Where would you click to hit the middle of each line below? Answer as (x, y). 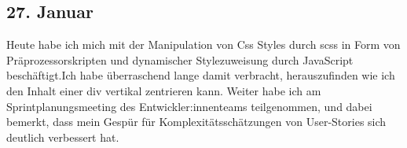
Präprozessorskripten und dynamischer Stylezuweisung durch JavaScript (180, 59)
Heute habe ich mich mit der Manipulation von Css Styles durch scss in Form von (203, 44)
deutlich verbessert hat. (63, 137)
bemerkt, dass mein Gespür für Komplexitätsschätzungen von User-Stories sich (196, 122)
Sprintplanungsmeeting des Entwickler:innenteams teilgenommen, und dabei (189, 106)
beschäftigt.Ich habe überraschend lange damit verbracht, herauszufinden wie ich (201, 75)
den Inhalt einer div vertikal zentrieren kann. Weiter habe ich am (164, 90)
